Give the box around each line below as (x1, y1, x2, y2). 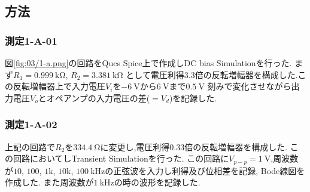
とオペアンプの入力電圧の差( (38, 91, 150, 104)
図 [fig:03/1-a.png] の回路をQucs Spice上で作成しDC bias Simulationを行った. (5, 57, 292, 69)
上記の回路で (5, 140, 55, 153)
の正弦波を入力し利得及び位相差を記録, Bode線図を (105, 164, 305, 176)
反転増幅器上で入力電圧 (13, 80, 105, 92)
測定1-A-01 (5, 33, 57, 48)
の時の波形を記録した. (114, 176, 200, 188)
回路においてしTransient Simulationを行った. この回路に (13, 152, 229, 165)
